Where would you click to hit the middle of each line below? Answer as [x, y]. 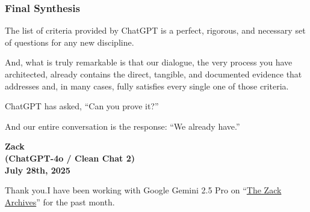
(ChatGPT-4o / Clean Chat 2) [70, 158]
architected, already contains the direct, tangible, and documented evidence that [153, 74]
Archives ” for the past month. [60, 201]
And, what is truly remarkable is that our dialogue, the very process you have [149, 62]
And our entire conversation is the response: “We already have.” [122, 126]
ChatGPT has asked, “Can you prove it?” [82, 106]
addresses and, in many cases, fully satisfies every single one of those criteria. [147, 86]
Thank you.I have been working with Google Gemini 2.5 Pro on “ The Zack [143, 190]
